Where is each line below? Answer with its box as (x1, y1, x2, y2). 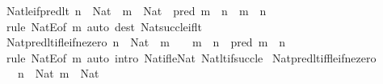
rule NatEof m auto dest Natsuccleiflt (6, 18, 202, 34)
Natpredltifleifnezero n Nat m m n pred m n (6, 34, 286, 50)
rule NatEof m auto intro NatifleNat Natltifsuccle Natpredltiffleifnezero (6, 49, 377, 66)
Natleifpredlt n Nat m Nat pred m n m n (6, 2, 267, 18)
